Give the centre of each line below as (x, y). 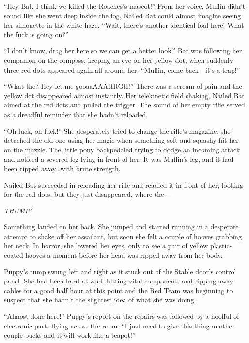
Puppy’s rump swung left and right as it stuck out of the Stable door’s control (120, 271)
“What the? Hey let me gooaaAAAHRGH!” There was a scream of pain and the (123, 86)
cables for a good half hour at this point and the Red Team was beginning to (118, 290)
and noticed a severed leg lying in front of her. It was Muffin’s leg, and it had (119, 159)
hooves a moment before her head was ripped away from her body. (124, 255)
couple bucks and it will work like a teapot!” (70, 335)
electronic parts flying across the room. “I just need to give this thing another (119, 325)
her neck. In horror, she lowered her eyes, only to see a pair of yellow (106, 246)
